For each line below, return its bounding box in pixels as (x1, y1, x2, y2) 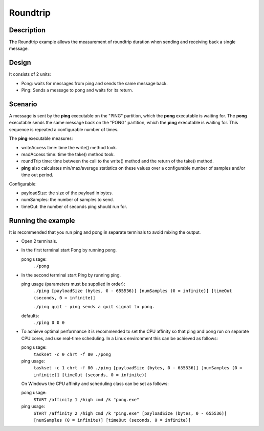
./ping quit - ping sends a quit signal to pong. (33, 304, 155, 310)
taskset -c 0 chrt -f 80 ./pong (33, 351, 111, 357)
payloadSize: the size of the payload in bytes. (21, 190, 113, 196)
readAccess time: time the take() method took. (21, 152, 115, 157)
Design (9, 59, 31, 67)
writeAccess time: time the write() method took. (21, 144, 117, 150)
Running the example (9, 216, 75, 225)
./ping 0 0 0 (33, 319, 65, 325)
